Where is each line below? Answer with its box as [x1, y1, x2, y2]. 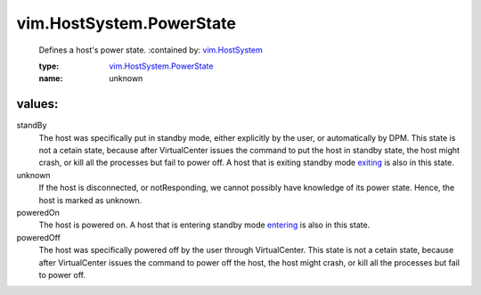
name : [38, 73, 63, 84]
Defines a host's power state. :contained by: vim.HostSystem [38, 45, 263, 55]
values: [16, 96, 59, 111]
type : [38, 61, 60, 71]
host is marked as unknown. [38, 194, 143, 205]
